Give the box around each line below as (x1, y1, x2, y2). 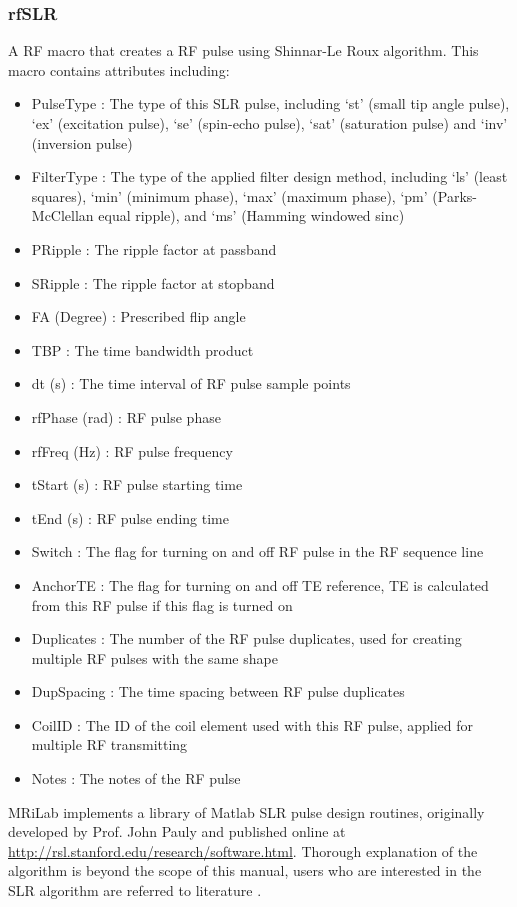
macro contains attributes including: (8, 59, 230, 80)
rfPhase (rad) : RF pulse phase (31, 406, 221, 427)
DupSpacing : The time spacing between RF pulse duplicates (31, 681, 405, 702)
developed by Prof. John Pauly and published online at (8, 821, 346, 842)
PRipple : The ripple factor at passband (31, 238, 277, 259)
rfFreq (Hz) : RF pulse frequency (31, 440, 233, 461)
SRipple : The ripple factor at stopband (31, 272, 275, 293)
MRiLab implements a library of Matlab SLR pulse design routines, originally (8, 801, 485, 822)
